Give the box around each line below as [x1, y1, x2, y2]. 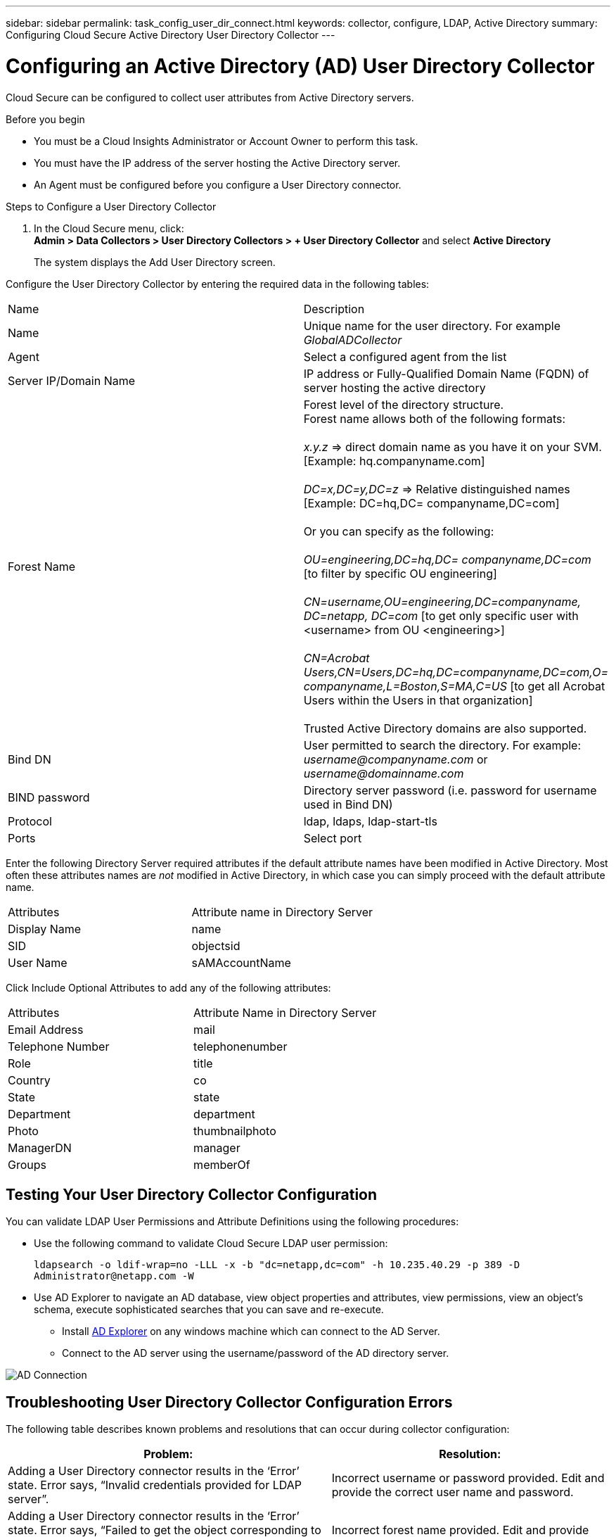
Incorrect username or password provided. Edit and [331, 1471, 605, 1486]
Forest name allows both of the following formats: [303, 411, 566, 426]
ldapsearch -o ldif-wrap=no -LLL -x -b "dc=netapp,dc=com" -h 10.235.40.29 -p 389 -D [34, 1259, 520, 1271]
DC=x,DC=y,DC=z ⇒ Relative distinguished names [303, 481, 570, 496]
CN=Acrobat [303, 650, 370, 665]
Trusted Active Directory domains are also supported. [303, 721, 587, 735]
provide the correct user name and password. [331, 1485, 574, 1500]
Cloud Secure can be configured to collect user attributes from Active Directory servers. [6, 91, 414, 103]
